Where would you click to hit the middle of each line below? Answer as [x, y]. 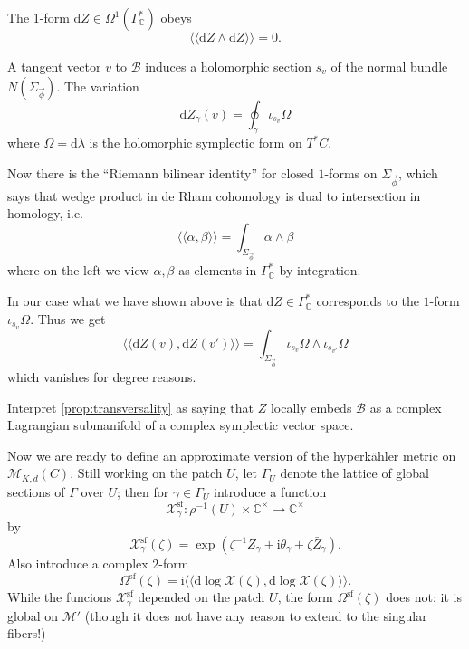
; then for [143, 491]
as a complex [406, 407]
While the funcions [60, 597]
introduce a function [270, 491]
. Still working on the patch [146, 473]
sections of [36, 491]
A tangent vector [54, 66]
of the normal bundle [389, 66]
